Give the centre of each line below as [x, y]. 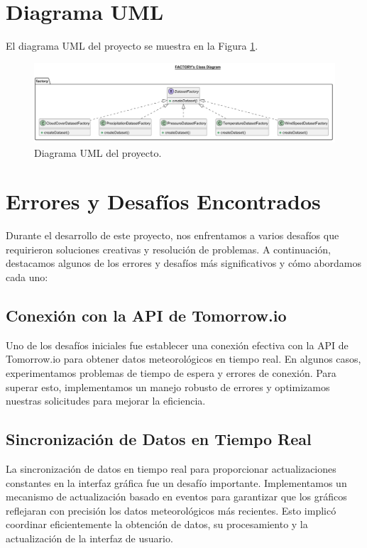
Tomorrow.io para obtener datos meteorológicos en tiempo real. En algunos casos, [183, 359]
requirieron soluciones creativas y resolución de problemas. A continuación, [168, 249]
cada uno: [27, 277]
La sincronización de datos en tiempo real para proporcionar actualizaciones [171, 468]
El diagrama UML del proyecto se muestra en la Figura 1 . [132, 46]
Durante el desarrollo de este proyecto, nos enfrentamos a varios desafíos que [172, 235]
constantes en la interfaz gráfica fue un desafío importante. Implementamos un [176, 482]
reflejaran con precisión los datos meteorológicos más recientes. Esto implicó [171, 510]
